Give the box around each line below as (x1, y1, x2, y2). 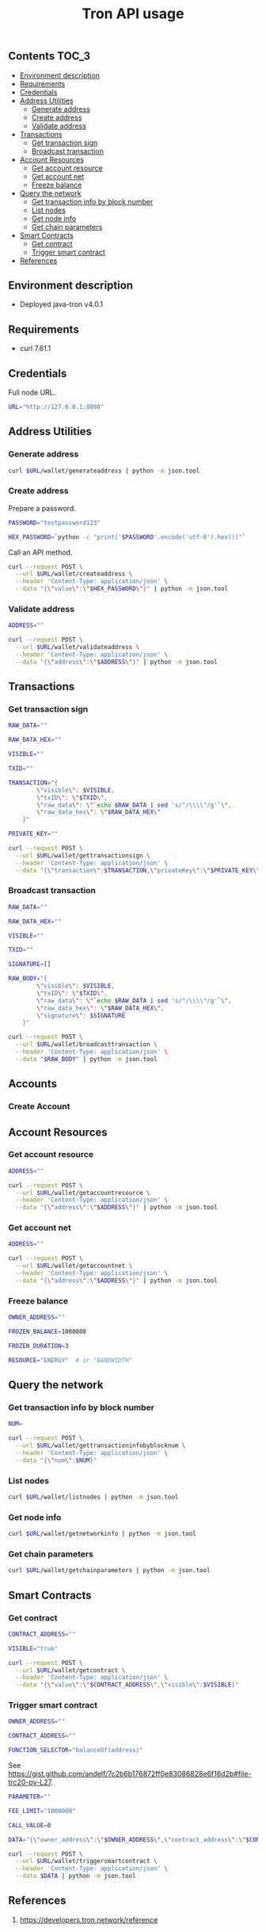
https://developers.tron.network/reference (19, 1915, 158, 1924)
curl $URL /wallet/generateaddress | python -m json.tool (8, 467, 200, 475)
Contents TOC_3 (8, 49, 91, 63)
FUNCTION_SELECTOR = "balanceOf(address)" (8, 1747, 144, 1754)
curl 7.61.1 (19, 344, 51, 353)
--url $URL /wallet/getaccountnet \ (15, 1262, 133, 1270)
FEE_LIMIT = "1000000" (8, 1807, 77, 1815)
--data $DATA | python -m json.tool (15, 1872, 136, 1880)
